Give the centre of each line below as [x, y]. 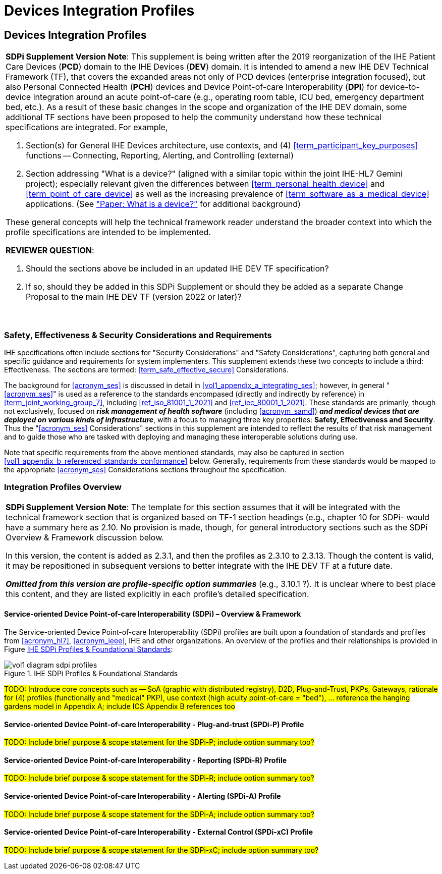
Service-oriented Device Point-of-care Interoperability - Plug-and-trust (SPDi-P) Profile [154, 724]
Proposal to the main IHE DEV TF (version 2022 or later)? [134, 297]
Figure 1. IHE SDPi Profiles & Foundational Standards [91, 673]
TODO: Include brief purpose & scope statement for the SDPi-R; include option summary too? [159, 778]
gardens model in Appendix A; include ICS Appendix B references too [120, 706]
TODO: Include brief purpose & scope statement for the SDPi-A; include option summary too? [159, 814]
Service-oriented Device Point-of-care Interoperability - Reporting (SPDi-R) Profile [146, 760]
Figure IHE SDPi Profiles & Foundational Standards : [89, 649]
